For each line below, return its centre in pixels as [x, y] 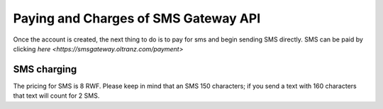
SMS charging [45, 69]
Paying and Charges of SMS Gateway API [137, 18]
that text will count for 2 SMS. [56, 96]
